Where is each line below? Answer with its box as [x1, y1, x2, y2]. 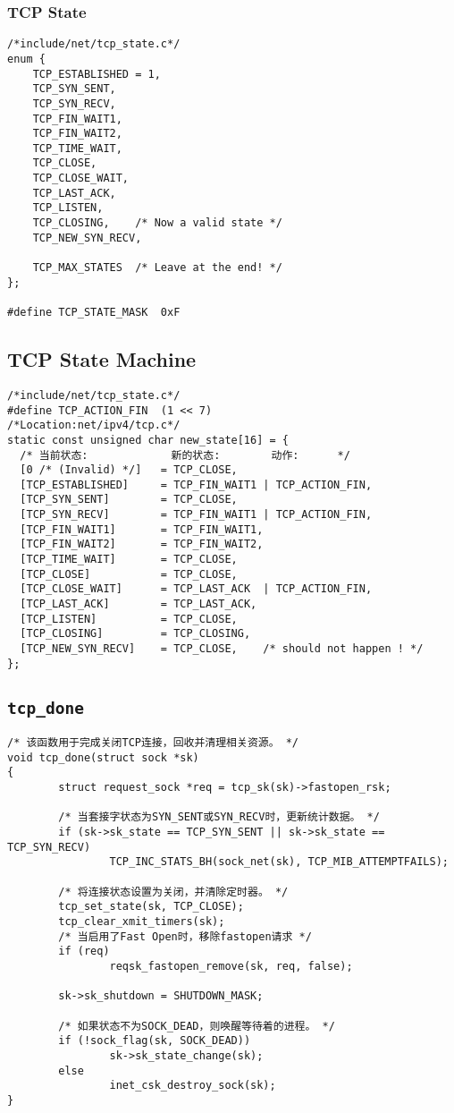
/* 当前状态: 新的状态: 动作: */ [20, 448, 350, 462]
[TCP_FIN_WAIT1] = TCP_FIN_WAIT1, [20, 523, 264, 536]
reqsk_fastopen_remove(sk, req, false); [109, 959, 353, 973]
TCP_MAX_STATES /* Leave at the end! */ [32, 261, 282, 275]
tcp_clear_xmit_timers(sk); [58, 915, 225, 929]
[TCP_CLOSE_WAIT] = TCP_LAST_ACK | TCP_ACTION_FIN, [20, 582, 373, 596]
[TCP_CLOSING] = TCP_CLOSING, [20, 627, 251, 641]
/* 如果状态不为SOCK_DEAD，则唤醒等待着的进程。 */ [58, 1019, 335, 1032]
